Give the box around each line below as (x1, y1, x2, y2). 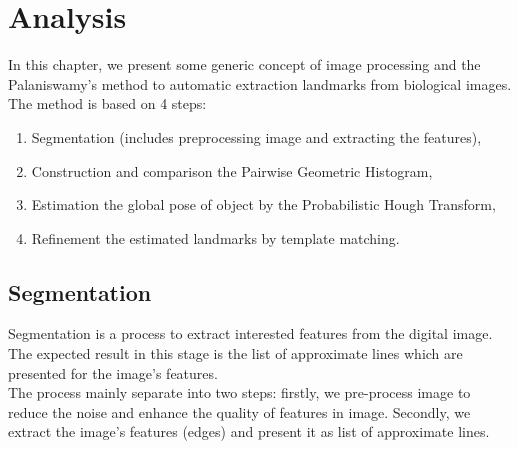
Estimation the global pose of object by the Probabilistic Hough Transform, (31, 194, 496, 215)
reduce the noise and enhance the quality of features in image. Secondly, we (8, 401, 471, 422)
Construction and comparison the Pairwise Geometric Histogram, (31, 160, 433, 181)
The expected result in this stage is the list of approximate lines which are (8, 343, 463, 364)
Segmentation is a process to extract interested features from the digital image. (8, 323, 493, 344)
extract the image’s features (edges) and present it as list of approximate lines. (8, 421, 490, 442)
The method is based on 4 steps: (8, 93, 207, 114)
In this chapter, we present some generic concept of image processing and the (8, 54, 481, 75)
